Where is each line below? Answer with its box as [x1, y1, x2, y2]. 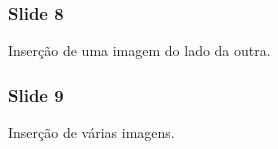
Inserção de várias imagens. [8, 122, 175, 143]
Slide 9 [8, 82, 64, 107]
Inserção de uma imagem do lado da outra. [8, 40, 271, 61]
